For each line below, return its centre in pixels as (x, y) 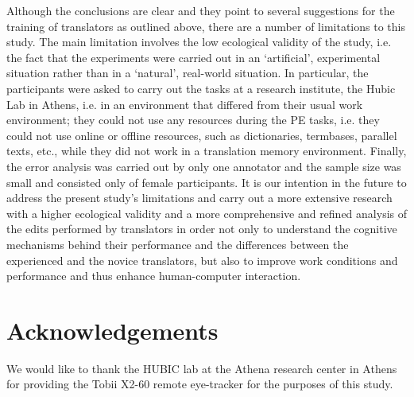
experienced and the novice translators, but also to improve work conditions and (202, 260)
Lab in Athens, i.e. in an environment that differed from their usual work (185, 104)
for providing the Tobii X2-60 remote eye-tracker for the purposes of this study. (200, 384)
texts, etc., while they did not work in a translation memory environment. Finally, (207, 151)
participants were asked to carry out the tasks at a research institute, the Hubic (201, 88)
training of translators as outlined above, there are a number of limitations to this (206, 26)
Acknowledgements (112, 330)
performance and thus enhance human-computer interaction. (154, 276)
